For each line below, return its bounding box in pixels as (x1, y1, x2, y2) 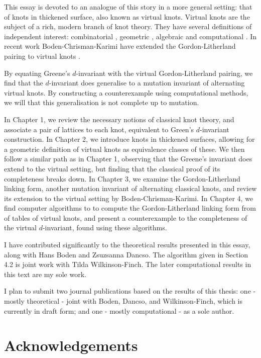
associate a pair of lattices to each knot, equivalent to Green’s (4, 124, 194, 134)
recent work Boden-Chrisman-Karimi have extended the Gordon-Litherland (4, 41, 236, 51)
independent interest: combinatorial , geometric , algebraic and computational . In (4, 31, 257, 41)
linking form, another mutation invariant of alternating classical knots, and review (4, 183, 257, 194)
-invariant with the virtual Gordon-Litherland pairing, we (76, 67, 253, 78)
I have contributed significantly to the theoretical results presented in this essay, (4, 239, 250, 250)
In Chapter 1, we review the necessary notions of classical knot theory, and (4, 114, 234, 124)
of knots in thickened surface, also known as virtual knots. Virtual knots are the (4, 11, 250, 22)
